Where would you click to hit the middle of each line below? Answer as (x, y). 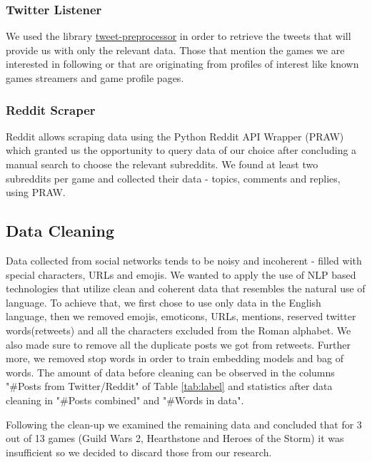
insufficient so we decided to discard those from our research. (139, 452)
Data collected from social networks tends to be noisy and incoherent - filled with (184, 260)
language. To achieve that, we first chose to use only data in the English (164, 302)
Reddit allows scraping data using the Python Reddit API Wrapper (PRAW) (175, 136)
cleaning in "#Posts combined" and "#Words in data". (125, 400)
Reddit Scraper (51, 109)
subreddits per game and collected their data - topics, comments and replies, (173, 178)
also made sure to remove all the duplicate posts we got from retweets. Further (178, 344)
